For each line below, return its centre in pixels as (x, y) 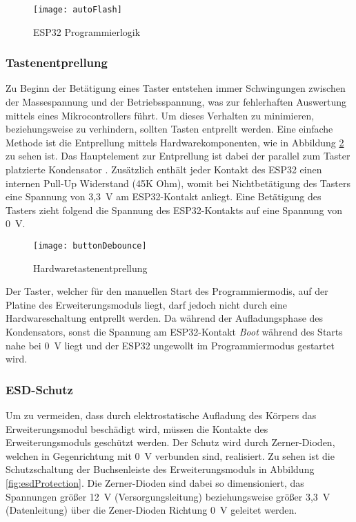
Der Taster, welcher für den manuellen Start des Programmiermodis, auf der (167, 291)
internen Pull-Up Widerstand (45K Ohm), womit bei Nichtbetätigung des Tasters (178, 183)
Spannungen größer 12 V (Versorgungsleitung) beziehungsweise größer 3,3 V (168, 496)
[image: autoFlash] (78, 10)
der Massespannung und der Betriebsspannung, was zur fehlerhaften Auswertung (176, 102)
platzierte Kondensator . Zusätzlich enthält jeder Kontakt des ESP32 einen (164, 170)
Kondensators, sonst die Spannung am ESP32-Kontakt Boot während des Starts (174, 332)
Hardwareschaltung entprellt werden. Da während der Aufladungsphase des (165, 318)
